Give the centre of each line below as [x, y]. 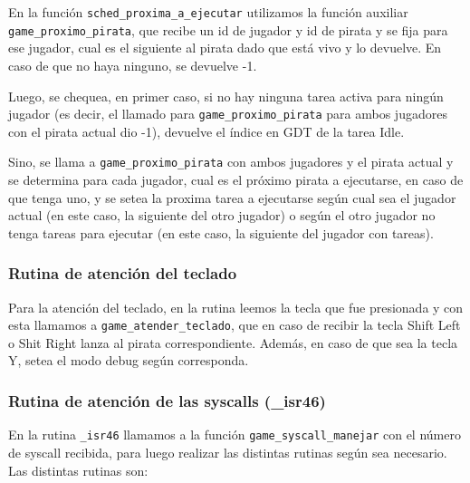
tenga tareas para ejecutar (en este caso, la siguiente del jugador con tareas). [221, 232]
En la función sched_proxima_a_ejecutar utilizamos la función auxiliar [208, 12]
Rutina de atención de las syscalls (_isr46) [167, 400]
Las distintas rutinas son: [78, 470]
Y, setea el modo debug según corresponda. [129, 360]
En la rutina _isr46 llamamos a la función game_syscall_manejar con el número [235, 435]
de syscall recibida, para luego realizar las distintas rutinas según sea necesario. [228, 452]
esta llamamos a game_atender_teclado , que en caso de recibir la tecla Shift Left [235, 325]
